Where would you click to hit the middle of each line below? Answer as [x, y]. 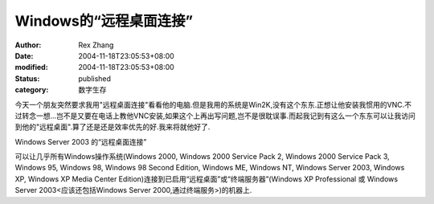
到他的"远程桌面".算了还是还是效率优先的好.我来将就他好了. [113, 127]
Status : [27, 78]
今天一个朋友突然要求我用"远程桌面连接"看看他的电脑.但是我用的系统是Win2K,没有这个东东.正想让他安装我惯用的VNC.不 [213, 104]
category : [32, 90]
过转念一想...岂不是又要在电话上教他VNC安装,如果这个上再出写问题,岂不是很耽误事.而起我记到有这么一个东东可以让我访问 [215, 116]
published [95, 78]
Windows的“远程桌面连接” [104, 21]
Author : [28, 45]
